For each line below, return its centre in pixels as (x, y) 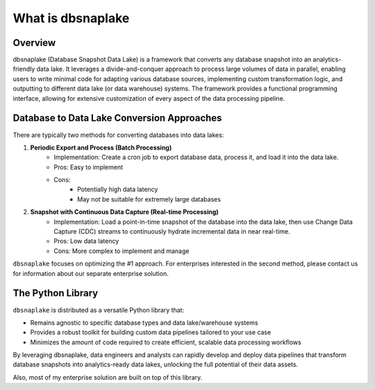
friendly (24, 69)
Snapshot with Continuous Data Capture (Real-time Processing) (124, 212)
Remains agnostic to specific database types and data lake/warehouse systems (144, 323)
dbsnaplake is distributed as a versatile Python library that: (98, 310)
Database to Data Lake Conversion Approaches (117, 118)
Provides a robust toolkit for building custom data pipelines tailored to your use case (151, 332)
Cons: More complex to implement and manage (122, 251)
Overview (34, 43)
